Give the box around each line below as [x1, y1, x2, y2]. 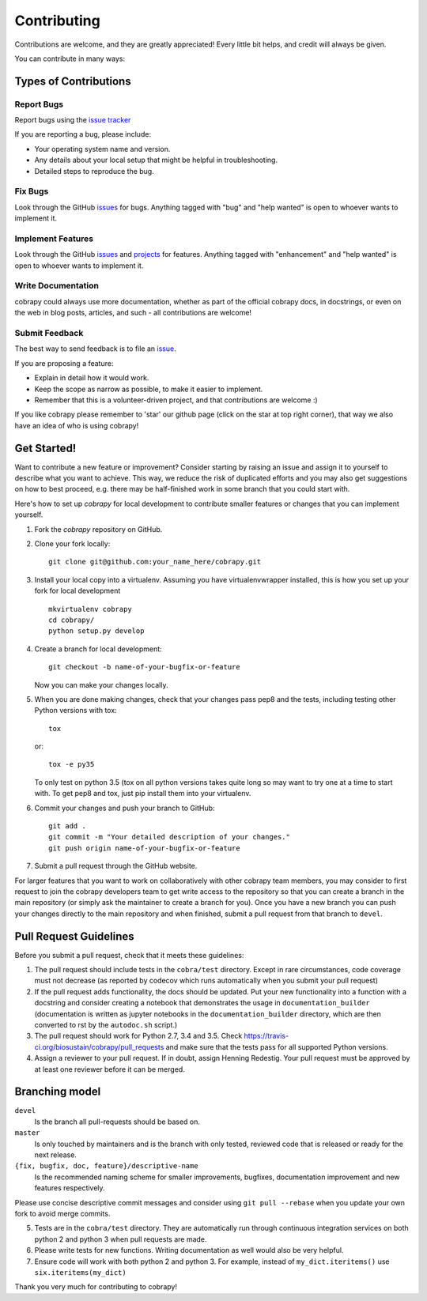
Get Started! [14, 441, 77, 454]
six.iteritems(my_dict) [34, 1268, 127, 1276]
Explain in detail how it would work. [34, 373, 149, 383]
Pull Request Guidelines [14, 930, 134, 943]
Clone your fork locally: [34, 538, 111, 549]
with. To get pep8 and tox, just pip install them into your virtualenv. [34, 789, 251, 798]
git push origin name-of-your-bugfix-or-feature [48, 843, 240, 853]
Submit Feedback [14, 328, 84, 339]
